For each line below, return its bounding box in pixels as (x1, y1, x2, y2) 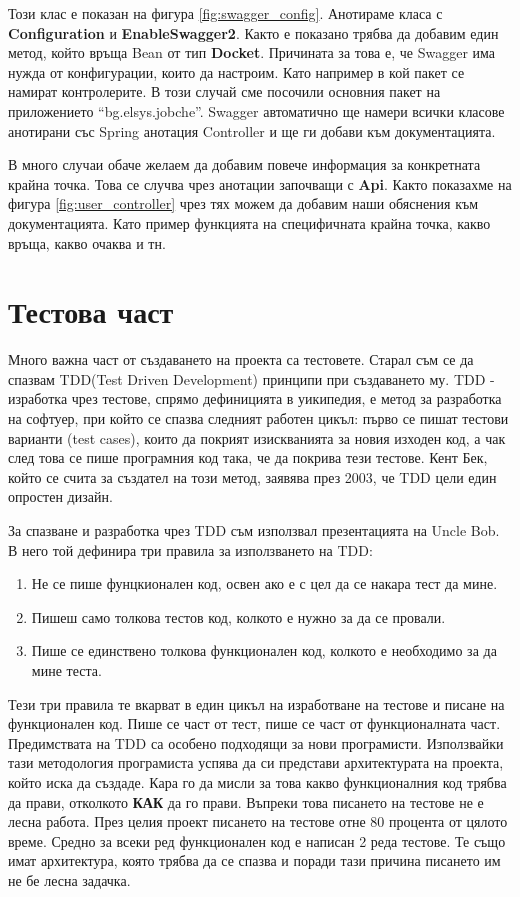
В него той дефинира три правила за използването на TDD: (8, 539, 373, 560)
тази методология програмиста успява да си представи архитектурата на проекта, (8, 752, 504, 773)
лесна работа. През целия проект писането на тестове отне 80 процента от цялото (8, 811, 508, 832)
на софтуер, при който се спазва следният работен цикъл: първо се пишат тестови (8, 408, 509, 429)
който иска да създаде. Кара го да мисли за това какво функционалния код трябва (8, 771, 507, 792)
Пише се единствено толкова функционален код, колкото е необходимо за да (31, 640, 497, 661)
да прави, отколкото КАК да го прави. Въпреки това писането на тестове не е (8, 791, 484, 812)
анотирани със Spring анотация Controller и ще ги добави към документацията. (8, 120, 496, 141)
